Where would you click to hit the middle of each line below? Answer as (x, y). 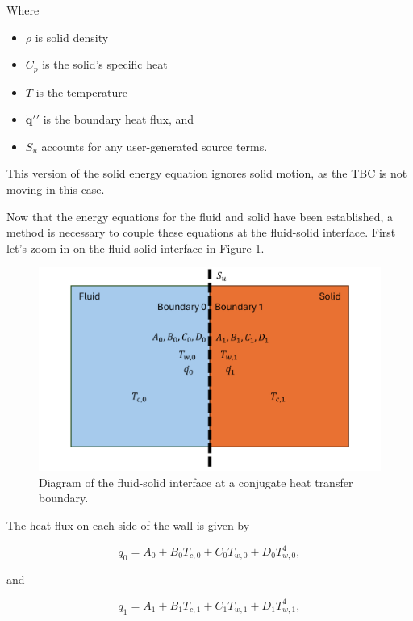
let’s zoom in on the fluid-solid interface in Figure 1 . (136, 248)
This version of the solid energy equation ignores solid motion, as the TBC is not (207, 173)
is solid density (72, 37)
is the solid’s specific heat (105, 64)
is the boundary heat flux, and (119, 119)
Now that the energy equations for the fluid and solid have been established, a (200, 216)
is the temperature (81, 92)
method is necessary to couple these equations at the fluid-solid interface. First (201, 232)
